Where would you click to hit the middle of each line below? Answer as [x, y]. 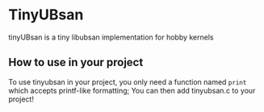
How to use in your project [76, 62]
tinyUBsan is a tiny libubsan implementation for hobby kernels [111, 37]
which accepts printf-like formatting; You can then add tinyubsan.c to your [132, 90]
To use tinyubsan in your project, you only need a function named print [128, 81]
